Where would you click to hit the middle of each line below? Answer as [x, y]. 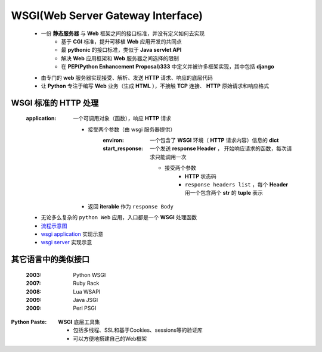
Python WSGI [89, 275]
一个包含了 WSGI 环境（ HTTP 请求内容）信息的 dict [214, 141]
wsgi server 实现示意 [66, 242]
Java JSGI [86, 300]
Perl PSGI [85, 308]
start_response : [123, 148]
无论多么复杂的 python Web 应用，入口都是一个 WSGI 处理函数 [119, 217]
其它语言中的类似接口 [50, 259]
